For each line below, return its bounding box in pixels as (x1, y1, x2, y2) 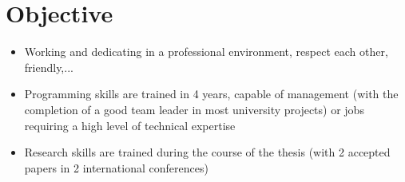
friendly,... (24, 58, 73, 75)
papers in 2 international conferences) (24, 159, 208, 176)
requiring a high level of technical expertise (24, 117, 236, 133)
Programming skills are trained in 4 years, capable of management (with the (24, 85, 399, 102)
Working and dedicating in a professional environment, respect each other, (24, 43, 388, 60)
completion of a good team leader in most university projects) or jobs (24, 101, 364, 117)
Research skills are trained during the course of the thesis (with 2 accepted (24, 144, 391, 160)
